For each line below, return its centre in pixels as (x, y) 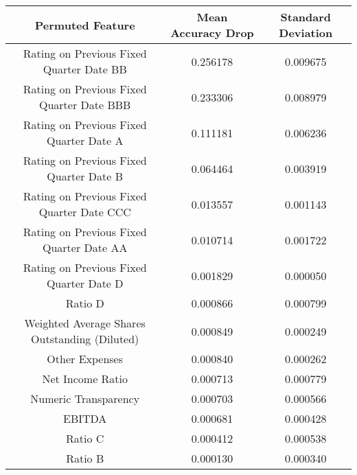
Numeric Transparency (85, 398)
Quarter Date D (85, 283)
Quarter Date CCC (85, 212)
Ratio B (85, 458)
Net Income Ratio (85, 379)
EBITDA (85, 418)
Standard (306, 17)
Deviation (306, 33)
